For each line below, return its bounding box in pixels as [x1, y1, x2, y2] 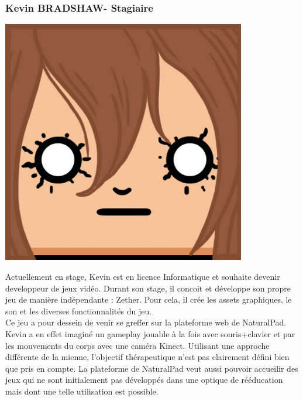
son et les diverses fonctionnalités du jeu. [5, 304, 152, 317]
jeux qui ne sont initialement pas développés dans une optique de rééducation [5, 373, 283, 386]
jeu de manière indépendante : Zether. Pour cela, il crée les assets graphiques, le [5, 293, 292, 306]
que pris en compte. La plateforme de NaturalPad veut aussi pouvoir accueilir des [5, 362, 298, 374]
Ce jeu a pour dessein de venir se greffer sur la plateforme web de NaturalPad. [5, 316, 287, 328]
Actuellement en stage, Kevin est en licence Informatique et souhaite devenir [5, 270, 280, 282]
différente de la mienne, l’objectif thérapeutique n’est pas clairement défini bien [5, 351, 290, 363]
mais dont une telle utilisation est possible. [5, 385, 159, 397]
